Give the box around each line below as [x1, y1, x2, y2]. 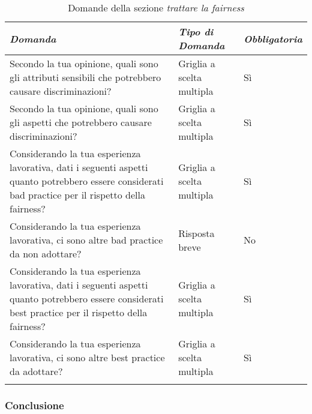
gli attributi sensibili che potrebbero [10, 70, 161, 84]
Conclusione [5, 397, 64, 412]
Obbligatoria [244, 31, 302, 46]
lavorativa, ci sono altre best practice [10, 350, 165, 364]
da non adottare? [10, 247, 82, 260]
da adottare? [10, 364, 63, 378]
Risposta [178, 226, 215, 240]
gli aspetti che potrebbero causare [10, 115, 152, 129]
